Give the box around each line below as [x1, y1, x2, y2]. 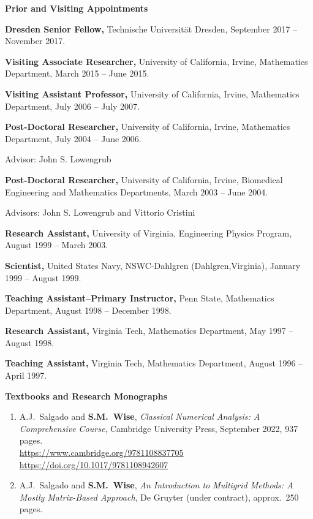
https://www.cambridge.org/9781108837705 [19, 446, 184, 459]
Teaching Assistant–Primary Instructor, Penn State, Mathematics [5, 292, 274, 305]
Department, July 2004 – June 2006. [5, 132, 141, 145]
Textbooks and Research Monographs [5, 389, 167, 402]
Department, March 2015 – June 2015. [5, 67, 149, 80]
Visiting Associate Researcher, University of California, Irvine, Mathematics [5, 55, 308, 67]
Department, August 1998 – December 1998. [5, 303, 172, 316]
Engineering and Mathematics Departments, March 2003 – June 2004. [5, 185, 268, 198]
